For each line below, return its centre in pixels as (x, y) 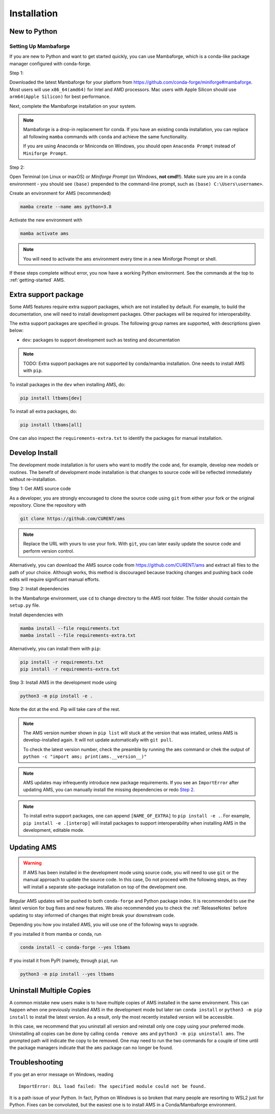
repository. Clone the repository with (48, 505)
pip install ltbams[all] (51, 425)
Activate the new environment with (46, 220)
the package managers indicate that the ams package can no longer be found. (91, 1048)
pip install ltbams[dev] (51, 398)
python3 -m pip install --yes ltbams (67, 974)
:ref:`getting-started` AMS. (37, 280)
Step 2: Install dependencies (39, 589)
